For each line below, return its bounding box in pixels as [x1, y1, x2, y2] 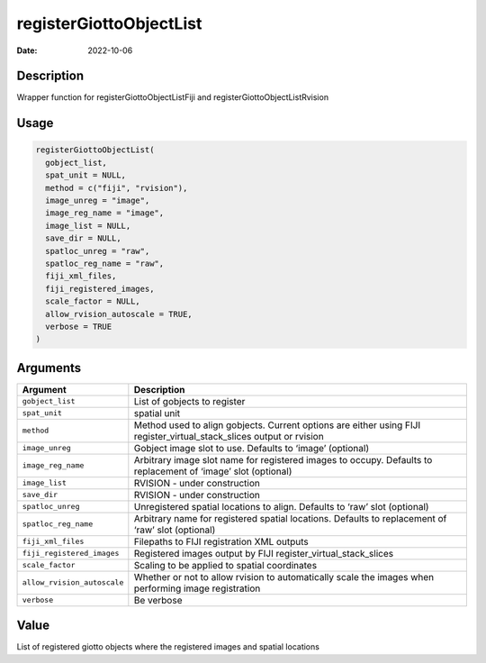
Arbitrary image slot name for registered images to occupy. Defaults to [133, 453, 433, 466]
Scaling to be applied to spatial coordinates [133, 559, 318, 571]
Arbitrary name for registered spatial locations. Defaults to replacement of [133, 512, 447, 524]
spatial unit [133, 406, 181, 419]
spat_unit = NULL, [45, 170, 126, 180]
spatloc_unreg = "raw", [45, 246, 150, 256]
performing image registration [133, 582, 261, 595]
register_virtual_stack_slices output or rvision [133, 430, 324, 442]
